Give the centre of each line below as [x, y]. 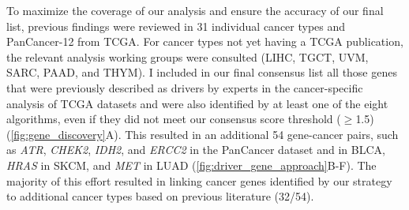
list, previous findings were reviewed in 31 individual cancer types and [176, 26]
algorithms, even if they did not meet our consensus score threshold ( [174, 119]
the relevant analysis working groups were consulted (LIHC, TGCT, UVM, [188, 56]
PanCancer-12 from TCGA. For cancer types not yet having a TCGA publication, [205, 41]
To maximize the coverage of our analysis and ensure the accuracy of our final [195, 10]
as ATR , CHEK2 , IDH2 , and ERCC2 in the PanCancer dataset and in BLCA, [196, 150]
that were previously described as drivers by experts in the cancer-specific [185, 87]
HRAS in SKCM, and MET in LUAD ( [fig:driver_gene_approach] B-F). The [191, 165]
